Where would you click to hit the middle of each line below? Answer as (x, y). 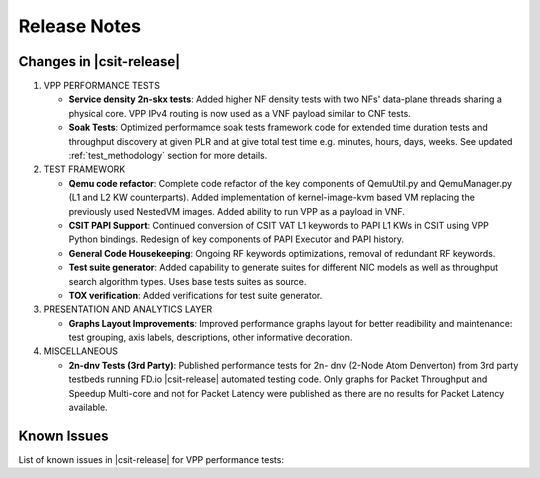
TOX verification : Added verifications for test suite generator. (195, 295)
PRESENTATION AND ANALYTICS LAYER (128, 309)
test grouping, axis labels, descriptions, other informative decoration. (210, 337)
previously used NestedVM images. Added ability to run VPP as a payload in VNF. (236, 211)
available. (88, 407)
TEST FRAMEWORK (84, 169)
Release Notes (80, 26)
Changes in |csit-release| (99, 61)
